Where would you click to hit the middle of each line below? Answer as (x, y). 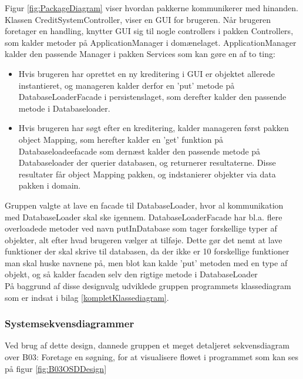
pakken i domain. (50, 185)
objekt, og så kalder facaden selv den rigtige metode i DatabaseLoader (131, 274)
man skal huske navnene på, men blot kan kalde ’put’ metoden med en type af (146, 262)
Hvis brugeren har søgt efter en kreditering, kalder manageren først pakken (154, 128)
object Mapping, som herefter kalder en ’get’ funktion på (121, 139)
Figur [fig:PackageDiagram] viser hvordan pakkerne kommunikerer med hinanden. (151, 8)
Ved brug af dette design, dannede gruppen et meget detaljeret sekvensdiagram (147, 345)
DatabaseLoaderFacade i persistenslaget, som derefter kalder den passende (152, 97)
